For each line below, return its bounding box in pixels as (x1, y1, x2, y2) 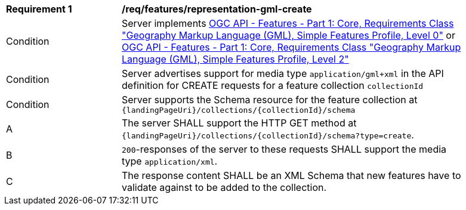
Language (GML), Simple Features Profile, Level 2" (122, 53, 349, 65)
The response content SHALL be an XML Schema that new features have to (122, 169, 461, 181)
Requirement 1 (6, 3, 72, 15)
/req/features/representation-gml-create (122, 3, 312, 15)
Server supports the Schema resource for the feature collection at (122, 94, 418, 106)
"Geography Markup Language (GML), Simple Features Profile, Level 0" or (122, 29, 455, 41)
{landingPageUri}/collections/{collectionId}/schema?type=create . (122, 129, 414, 141)
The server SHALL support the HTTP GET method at (122, 117, 357, 129)
